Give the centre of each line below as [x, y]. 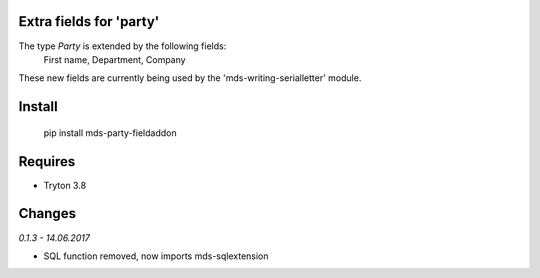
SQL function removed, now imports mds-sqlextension [156, 256]
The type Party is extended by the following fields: [122, 46]
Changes [47, 213]
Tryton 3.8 [65, 185]
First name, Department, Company [114, 59]
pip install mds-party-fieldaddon [110, 132]
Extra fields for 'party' [89, 21]
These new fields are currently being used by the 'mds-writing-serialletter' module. [190, 78]
